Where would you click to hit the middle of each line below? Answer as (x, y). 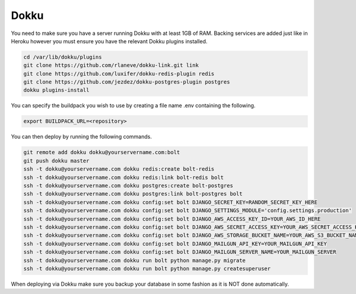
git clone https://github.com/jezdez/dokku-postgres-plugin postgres (127, 82)
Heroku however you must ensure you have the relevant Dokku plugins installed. (109, 41)
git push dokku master (56, 161)
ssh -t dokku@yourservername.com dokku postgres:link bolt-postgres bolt (133, 194)
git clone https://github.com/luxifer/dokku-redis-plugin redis (119, 73)
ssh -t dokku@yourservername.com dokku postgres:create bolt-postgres (128, 186)
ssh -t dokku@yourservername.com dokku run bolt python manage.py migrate (135, 260)
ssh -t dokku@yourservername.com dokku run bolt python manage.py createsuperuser (147, 269)
